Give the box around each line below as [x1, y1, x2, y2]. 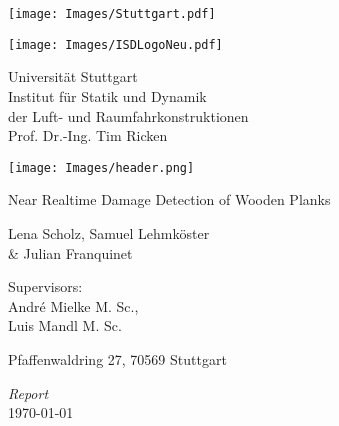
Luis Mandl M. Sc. [8, 315, 122, 336]
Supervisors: [8, 276, 83, 297]
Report [8, 382, 49, 403]
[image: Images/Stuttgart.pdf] [8, 7, 216, 21]
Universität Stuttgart [8, 66, 138, 87]
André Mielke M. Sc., [8, 295, 139, 316]
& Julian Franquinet [8, 242, 133, 263]
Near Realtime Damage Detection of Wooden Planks [8, 189, 331, 210]
